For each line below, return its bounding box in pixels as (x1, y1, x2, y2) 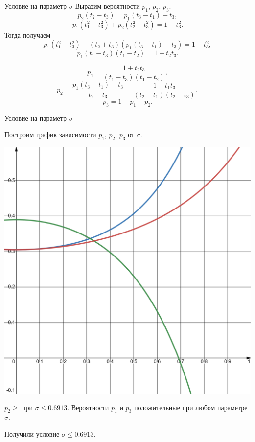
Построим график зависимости (4, 129, 96, 140)
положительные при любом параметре (134, 402, 248, 412)
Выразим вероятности (75, 1, 140, 11)
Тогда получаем (4, 29, 51, 40)
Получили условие (4, 429, 60, 439)
